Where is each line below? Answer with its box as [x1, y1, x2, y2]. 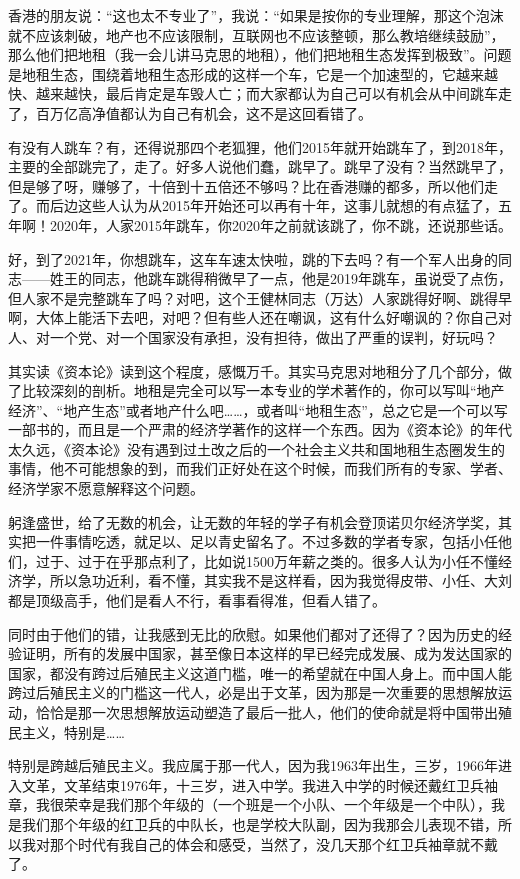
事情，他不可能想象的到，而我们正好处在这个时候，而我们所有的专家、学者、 [8, 458, 512, 479]
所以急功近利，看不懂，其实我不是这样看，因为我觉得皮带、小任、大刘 [49, 570, 512, 591]
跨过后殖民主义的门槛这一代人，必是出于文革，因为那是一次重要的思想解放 [8, 682, 498, 703]
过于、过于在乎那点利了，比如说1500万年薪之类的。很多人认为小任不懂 [35, 550, 498, 571]
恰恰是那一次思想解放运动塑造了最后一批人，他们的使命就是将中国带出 [35, 702, 498, 722]
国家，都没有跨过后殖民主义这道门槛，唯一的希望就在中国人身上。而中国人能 [8, 662, 512, 683]
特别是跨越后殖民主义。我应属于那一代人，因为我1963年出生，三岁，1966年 [8, 755, 498, 776]
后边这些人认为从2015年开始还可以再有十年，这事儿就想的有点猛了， [49, 195, 498, 216]
